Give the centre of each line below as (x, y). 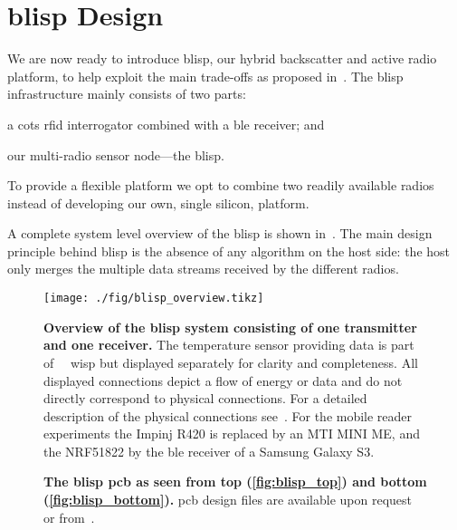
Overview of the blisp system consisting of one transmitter (230, 327)
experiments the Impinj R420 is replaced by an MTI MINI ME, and (232, 434)
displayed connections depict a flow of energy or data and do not (223, 380)
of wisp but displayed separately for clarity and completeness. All (231, 362)
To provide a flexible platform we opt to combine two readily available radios (221, 185)
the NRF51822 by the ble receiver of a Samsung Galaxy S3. (209, 451)
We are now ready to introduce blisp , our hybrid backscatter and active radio (222, 58)
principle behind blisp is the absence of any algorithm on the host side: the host (229, 251)
